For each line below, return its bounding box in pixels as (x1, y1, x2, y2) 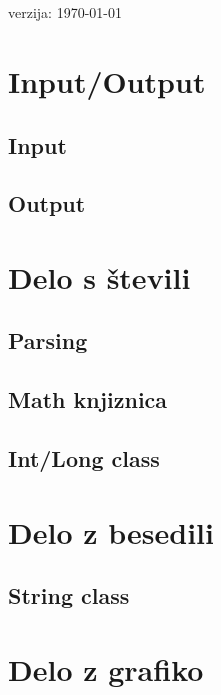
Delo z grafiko (8, 648, 204, 689)
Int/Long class (8, 443, 160, 474)
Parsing (8, 325, 88, 356)
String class (8, 580, 130, 611)
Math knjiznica (8, 384, 168, 415)
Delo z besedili (8, 511, 214, 552)
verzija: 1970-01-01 (8, 2, 122, 23)
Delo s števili (8, 256, 191, 297)
